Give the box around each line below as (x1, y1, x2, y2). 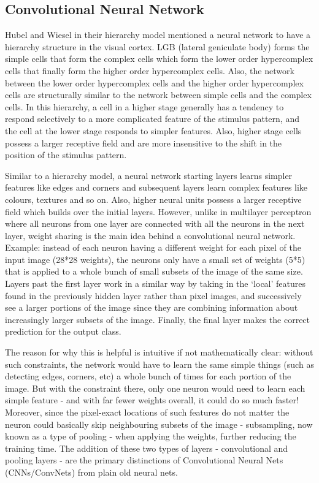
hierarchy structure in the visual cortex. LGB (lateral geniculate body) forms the (5, 40, 310, 53)
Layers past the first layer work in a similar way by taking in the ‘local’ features (5, 277, 306, 290)
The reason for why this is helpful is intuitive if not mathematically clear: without (5, 346, 313, 359)
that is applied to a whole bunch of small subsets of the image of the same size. (5, 265, 303, 278)
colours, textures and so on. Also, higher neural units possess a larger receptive (5, 192, 302, 205)
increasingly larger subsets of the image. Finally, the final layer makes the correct (5, 313, 310, 325)
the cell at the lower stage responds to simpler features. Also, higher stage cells (5, 124, 302, 137)
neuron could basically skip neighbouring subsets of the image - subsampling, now (5, 417, 313, 430)
